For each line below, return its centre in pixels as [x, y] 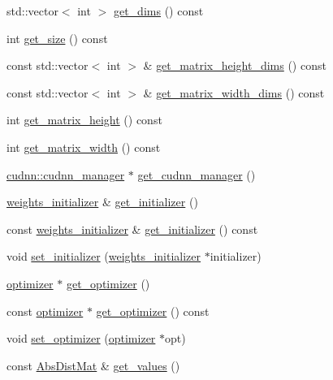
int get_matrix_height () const [84, 120]
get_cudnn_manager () [197, 174]
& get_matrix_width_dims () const [234, 92]
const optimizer [45, 311]
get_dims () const [158, 11]
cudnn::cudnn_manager [66, 174]
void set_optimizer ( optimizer [81, 338]
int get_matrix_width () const [84, 147]
